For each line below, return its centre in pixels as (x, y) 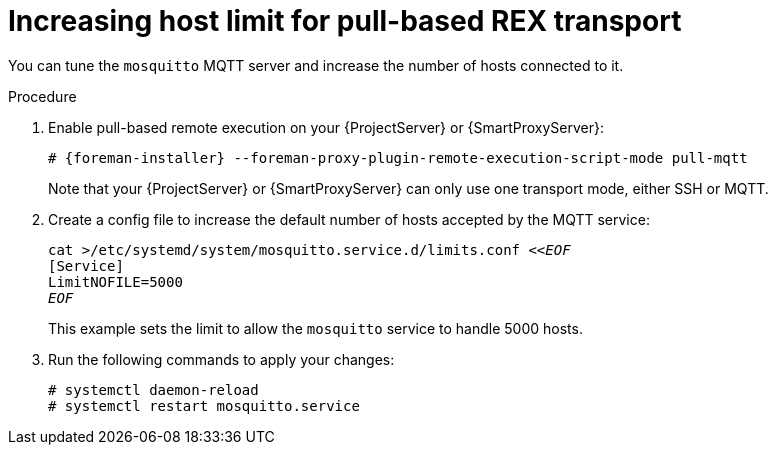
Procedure (42, 96)
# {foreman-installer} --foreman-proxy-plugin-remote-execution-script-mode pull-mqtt (398, 157)
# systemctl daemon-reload (153, 389)
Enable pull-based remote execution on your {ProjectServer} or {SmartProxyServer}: (326, 127)
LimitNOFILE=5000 (115, 281)
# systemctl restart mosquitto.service (204, 405)
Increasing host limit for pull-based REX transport (345, 21)
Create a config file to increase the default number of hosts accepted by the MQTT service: (349, 219)
